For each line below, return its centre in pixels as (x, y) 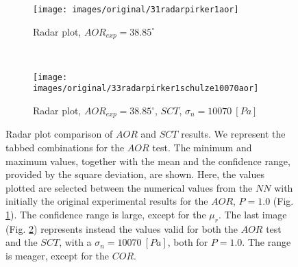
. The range (266, 242)
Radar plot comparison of (59, 134)
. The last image (252, 215)
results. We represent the (233, 134)
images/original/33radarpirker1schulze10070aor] (146, 89)
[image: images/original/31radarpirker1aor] (136, 10)
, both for (188, 242)
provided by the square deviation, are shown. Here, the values (135, 174)
